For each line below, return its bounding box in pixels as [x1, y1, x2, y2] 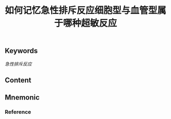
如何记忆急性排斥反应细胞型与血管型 [5, 5, 158, 16]
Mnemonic [5, 93, 40, 102]
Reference [5, 108, 31, 115]
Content [5, 76, 32, 84]
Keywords [5, 46, 38, 55]
